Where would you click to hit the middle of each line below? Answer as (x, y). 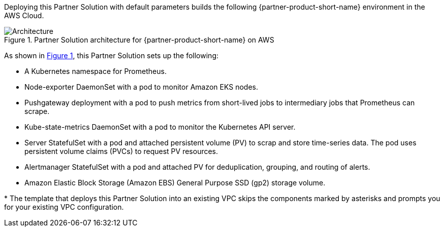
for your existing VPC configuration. (64, 207)
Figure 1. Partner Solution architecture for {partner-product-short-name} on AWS (139, 40)
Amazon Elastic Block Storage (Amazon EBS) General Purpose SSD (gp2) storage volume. (175, 183)
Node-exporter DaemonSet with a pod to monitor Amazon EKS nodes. (141, 87)
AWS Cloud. (24, 15)
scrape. (37, 111)
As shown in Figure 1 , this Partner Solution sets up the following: (111, 55)
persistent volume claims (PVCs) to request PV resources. (121, 151)
